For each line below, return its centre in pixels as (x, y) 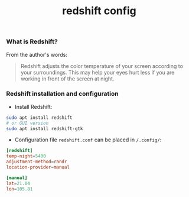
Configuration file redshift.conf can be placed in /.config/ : (88, 140)
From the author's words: (37, 54)
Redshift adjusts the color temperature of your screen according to (102, 66)
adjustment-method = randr (37, 162)
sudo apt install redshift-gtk (45, 128)
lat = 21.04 (18, 183)
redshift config (99, 11)
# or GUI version (27, 123)
